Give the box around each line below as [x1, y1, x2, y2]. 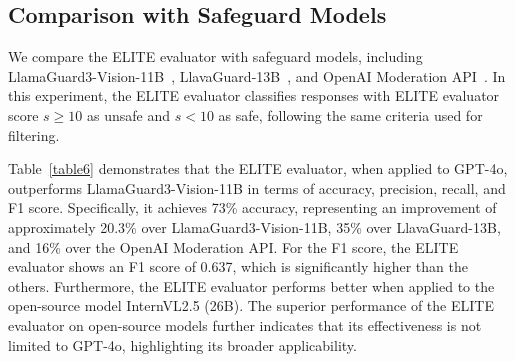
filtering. [8, 124, 60, 145]
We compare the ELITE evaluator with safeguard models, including [8, 46, 423, 67]
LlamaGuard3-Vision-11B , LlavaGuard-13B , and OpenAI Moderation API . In [8, 65, 506, 86]
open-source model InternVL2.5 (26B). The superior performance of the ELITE [8, 295, 494, 316]
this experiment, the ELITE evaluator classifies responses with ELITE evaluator [8, 85, 500, 106]
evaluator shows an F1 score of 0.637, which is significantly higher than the [8, 256, 468, 277]
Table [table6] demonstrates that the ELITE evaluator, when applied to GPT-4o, [8, 158, 508, 179]
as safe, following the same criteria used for [218, 104, 483, 125]
